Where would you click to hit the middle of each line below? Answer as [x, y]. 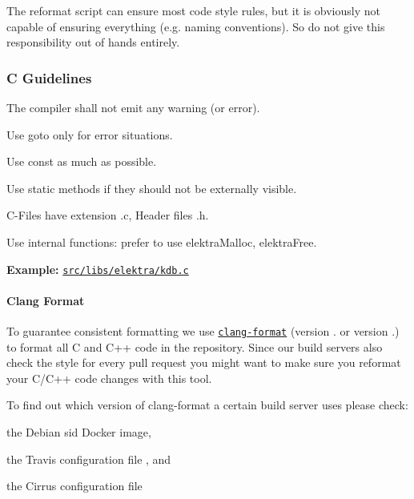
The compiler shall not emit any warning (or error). [133, 107]
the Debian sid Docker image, [79, 432]
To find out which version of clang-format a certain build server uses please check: [207, 405]
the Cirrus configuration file [74, 486]
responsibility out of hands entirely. [93, 42]
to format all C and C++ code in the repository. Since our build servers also [195, 346]
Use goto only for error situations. [90, 134]
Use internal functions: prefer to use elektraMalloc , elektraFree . [162, 241]
